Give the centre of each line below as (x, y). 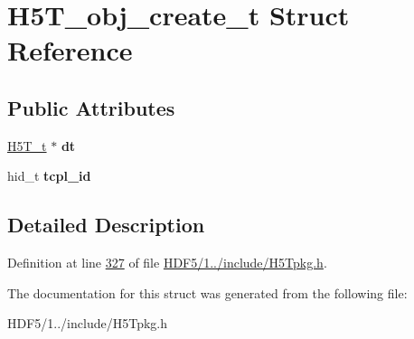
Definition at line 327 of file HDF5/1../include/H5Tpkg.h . (167, 263)
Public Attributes (91, 107)
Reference (70, 50)
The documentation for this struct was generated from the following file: (207, 292)
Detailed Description (106, 225)
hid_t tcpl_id (49, 176)
